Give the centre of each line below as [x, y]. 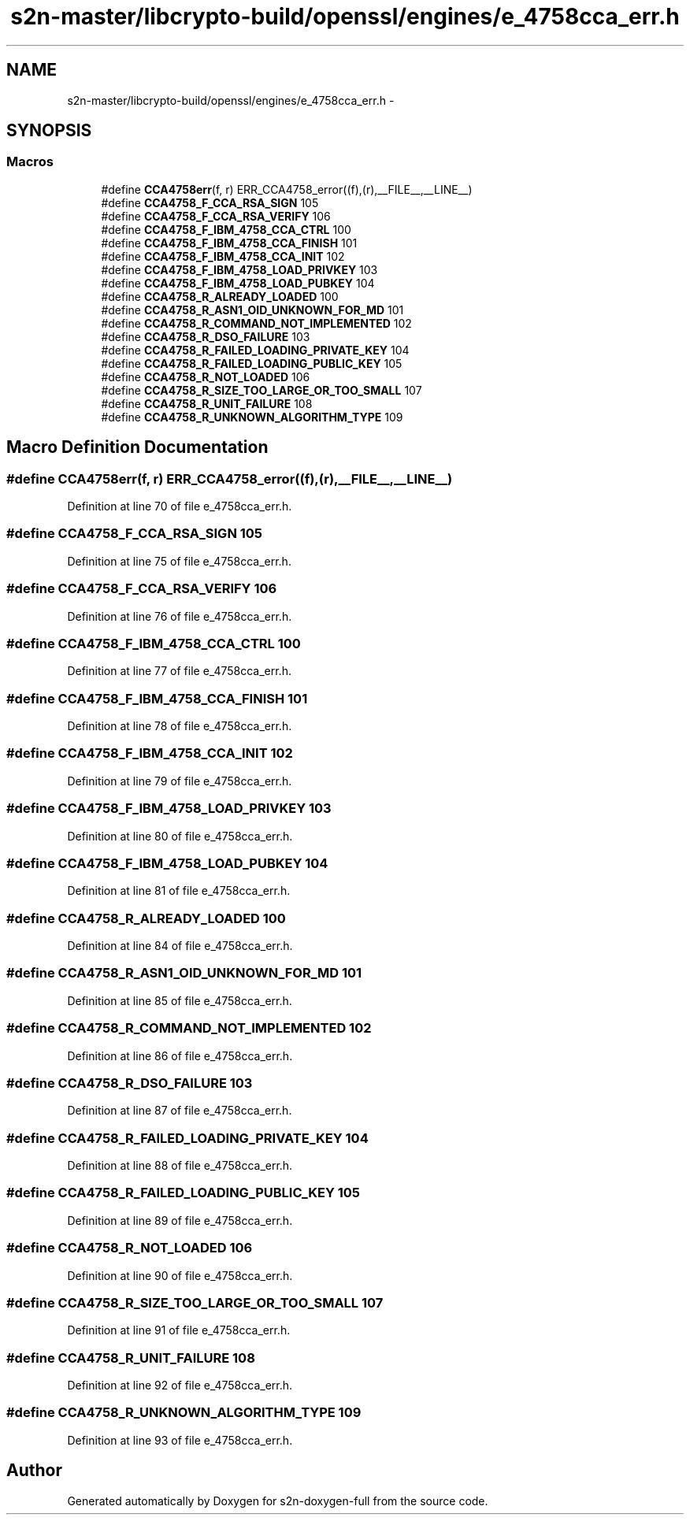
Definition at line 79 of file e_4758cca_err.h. [180, 781]
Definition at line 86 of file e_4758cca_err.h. [180, 1055]
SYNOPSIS [49, 131]
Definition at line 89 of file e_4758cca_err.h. [180, 1220]
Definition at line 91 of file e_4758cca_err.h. [179, 1330]
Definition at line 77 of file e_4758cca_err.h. [179, 671]
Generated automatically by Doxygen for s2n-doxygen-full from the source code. [278, 1501]
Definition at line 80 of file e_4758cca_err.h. [180, 836]
